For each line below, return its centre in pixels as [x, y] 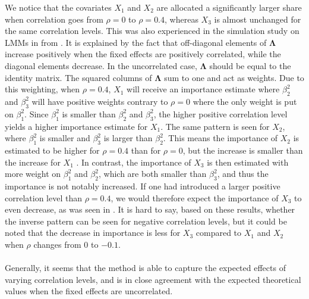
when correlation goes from [54, 19]
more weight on [33, 174]
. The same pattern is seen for [215, 126]
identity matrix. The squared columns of [78, 77]
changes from [57, 244]
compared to [219, 233]
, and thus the [243, 174]
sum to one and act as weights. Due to [234, 77]
